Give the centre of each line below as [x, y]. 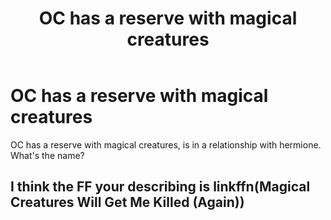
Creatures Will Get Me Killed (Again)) [127, 202]
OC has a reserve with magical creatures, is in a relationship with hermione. [166, 144]
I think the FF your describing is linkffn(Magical [160, 187]
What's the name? [47, 155]
